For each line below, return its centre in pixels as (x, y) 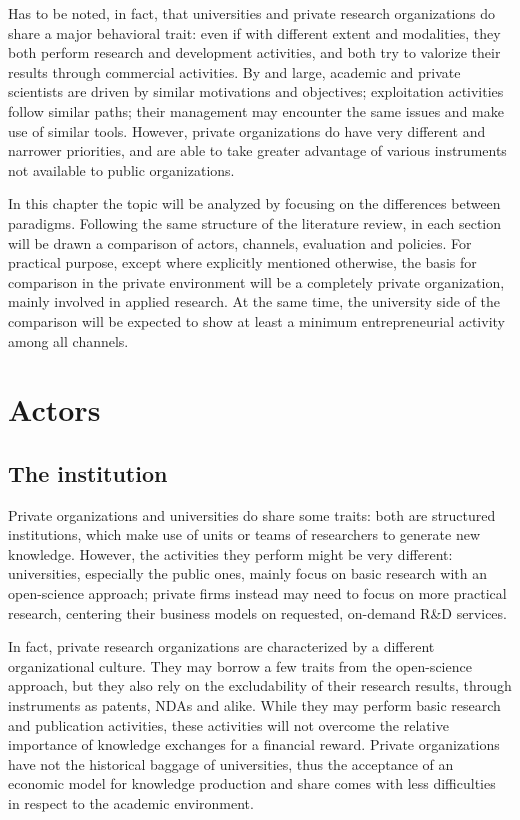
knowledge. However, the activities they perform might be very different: (230, 553)
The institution (88, 472)
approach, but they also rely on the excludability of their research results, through (260, 685)
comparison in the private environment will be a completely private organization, (256, 281)
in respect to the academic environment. (131, 802)
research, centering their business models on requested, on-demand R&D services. (257, 612)
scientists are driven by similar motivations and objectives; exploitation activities (256, 91)
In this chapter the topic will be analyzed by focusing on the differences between (254, 203)
